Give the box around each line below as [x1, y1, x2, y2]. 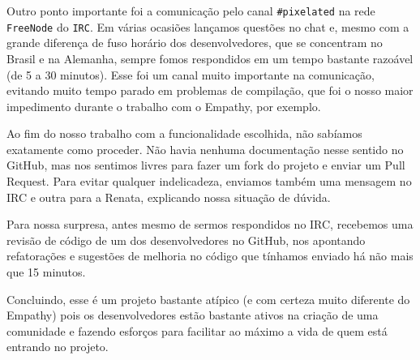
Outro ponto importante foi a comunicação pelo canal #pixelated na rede [6, 2, 375, 19]
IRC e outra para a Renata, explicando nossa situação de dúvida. [6, 188, 331, 205]
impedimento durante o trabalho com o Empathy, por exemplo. [6, 97, 321, 114]
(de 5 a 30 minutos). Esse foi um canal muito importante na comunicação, [6, 66, 375, 83]
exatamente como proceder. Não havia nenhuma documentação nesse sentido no [6, 140, 404, 157]
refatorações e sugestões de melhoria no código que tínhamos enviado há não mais [6, 247, 414, 264]
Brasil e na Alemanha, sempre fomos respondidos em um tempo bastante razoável [6, 49, 414, 66]
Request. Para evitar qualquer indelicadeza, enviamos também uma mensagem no [6, 173, 412, 190]
